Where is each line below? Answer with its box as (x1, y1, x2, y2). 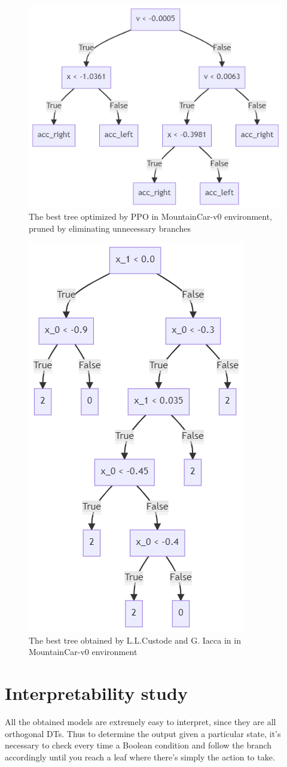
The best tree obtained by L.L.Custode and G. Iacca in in (29, 633, 241, 646)
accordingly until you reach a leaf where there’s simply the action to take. (5, 750, 275, 763)
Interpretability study (5, 681, 188, 705)
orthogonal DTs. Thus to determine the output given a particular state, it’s (5, 727, 281, 739)
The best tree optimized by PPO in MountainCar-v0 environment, (29, 210, 272, 223)
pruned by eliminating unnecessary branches (29, 222, 191, 234)
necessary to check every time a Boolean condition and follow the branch (5, 739, 272, 751)
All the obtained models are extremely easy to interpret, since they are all (5, 716, 276, 728)
